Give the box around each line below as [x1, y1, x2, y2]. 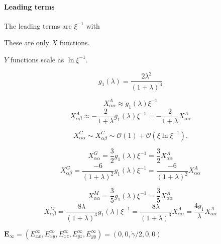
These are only [4, 37, 49, 48]
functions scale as [10, 54, 64, 64]
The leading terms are [4, 20, 72, 31]
